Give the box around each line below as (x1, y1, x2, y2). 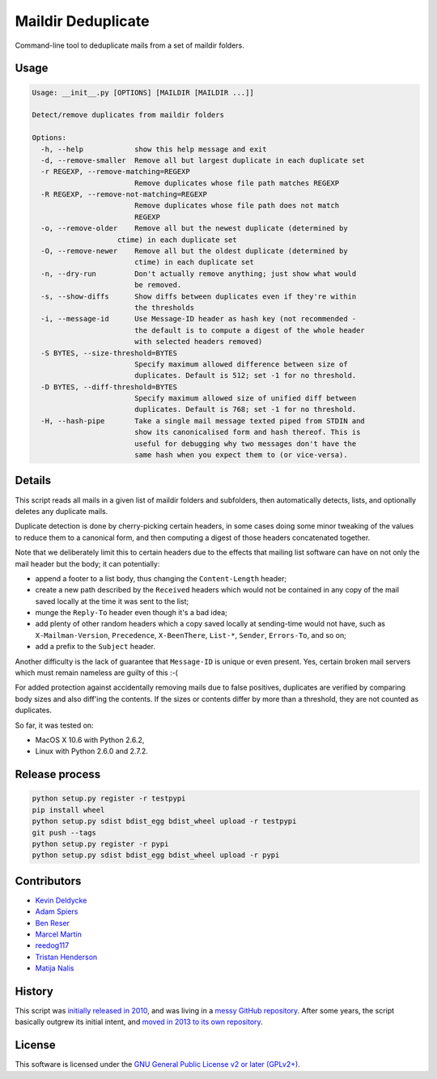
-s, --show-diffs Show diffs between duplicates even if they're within (40, 291, 357, 301)
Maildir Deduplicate (15, 12, 150, 30)
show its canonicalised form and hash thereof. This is (134, 427, 361, 437)
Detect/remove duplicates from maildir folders (32, 110, 224, 120)
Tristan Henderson (35, 952, 98, 962)
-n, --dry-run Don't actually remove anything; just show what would (40, 269, 357, 278)
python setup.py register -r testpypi (32, 794, 186, 803)
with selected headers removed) (134, 337, 263, 346)
